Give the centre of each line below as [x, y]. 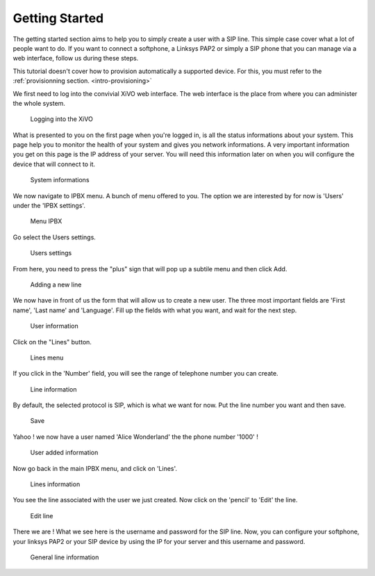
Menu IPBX [46, 221]
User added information [64, 453]
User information [55, 326]
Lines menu [47, 358]
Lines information [55, 484]
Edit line [42, 515]
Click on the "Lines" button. [52, 342]
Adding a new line [56, 285]
